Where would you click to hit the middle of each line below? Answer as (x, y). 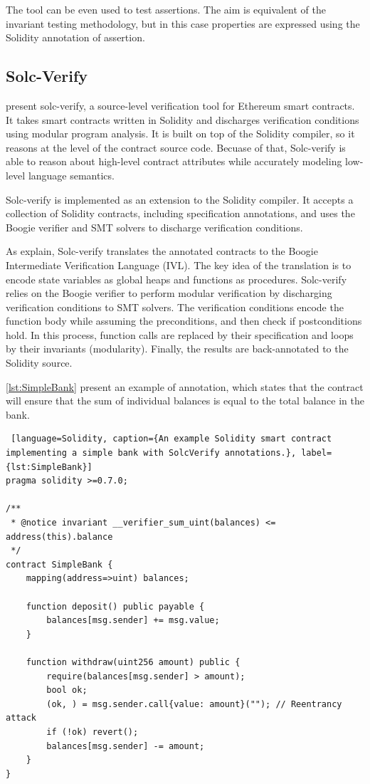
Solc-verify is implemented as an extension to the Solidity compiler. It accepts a (180, 199)
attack (21, 718)
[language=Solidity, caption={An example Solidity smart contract (171, 439)
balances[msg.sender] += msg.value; (133, 621)
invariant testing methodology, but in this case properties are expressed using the (183, 23)
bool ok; (67, 690)
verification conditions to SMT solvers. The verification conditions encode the (175, 307)
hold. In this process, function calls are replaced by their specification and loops (180, 334)
